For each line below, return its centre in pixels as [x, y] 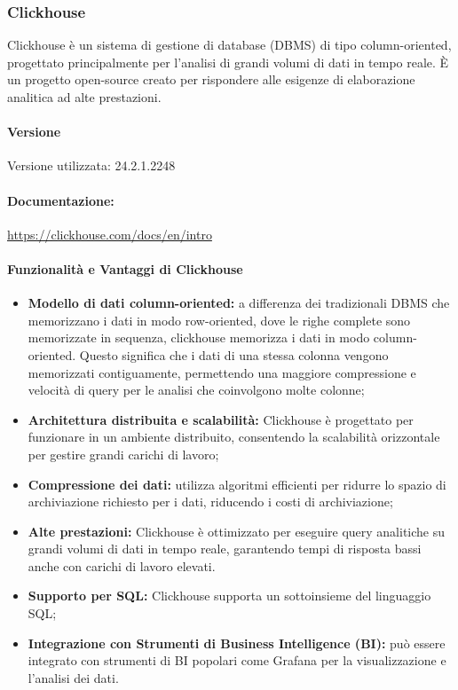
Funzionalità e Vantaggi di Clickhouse [125, 268]
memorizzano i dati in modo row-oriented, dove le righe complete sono [219, 320]
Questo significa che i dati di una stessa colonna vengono [234, 354]
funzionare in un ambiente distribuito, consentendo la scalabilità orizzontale [234, 437]
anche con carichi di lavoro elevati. [122, 565]
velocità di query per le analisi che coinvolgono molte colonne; [196, 390]
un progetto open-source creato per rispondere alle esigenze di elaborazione [211, 79]
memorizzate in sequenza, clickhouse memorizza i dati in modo [199, 337]
